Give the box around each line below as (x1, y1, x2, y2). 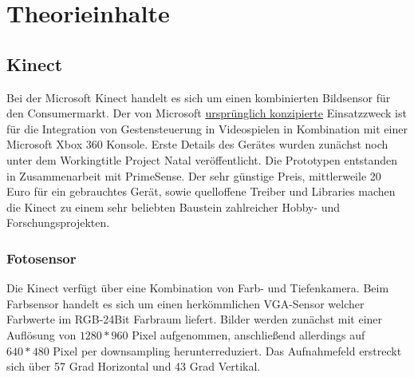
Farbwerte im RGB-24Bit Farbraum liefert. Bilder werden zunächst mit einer (6, 311, 383, 327)
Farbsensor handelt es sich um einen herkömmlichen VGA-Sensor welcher (6, 295, 365, 312)
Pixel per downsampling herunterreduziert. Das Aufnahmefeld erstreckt (53, 342, 402, 359)
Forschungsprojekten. (6, 214, 110, 231)
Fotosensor (6, 248, 77, 268)
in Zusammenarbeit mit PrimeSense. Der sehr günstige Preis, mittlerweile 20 (6, 167, 381, 184)
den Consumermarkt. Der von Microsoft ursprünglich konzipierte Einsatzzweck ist (6, 105, 407, 121)
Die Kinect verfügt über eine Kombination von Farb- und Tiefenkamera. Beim (6, 280, 389, 296)
